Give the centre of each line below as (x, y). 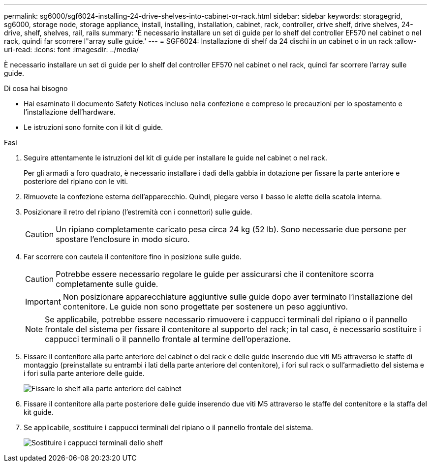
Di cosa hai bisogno (36, 88)
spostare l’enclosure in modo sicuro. (123, 239)
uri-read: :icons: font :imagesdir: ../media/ (71, 49)
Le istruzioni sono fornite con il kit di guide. (93, 127)
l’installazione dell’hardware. (70, 112)
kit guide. (39, 412)
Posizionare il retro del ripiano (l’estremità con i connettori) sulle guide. (138, 212)
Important (43, 302)
